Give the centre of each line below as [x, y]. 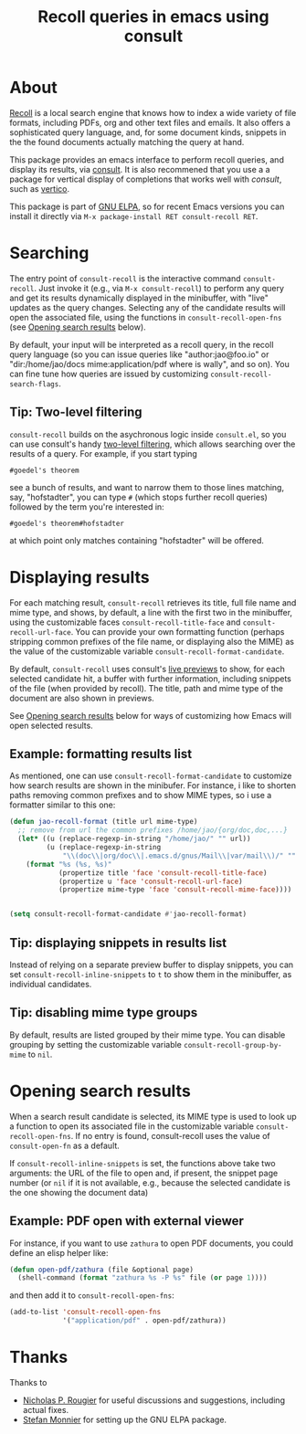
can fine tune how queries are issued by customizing [109, 374]
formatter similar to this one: [63, 805]
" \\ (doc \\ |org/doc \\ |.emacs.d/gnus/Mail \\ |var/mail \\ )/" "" [179, 856]
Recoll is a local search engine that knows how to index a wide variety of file [153, 112]
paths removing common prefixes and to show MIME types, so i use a [141, 796]
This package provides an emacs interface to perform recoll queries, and [147, 159]
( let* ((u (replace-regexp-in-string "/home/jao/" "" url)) [134, 839]
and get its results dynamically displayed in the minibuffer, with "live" [139, 298]
